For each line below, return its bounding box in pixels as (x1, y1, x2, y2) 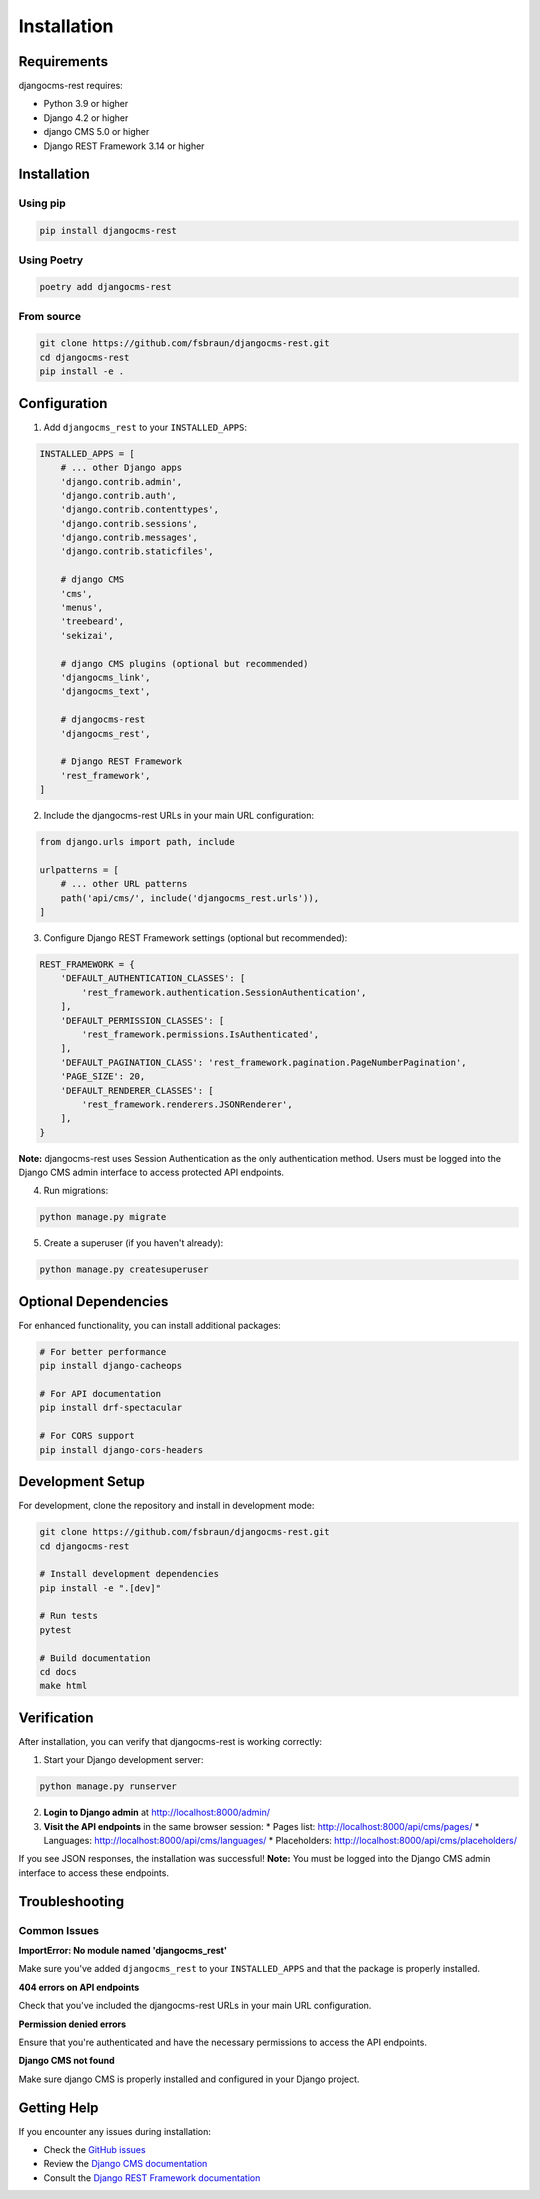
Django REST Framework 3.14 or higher (43, 140, 205, 152)
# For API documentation (39, 1388, 162, 1400)
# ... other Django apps (60, 462, 183, 474)
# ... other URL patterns (60, 878, 188, 890)
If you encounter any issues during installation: (18, 2125, 212, 2137)
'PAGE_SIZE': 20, (60, 1071, 146, 1082)
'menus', (60, 602, 104, 614)
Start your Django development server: (43, 1754, 204, 1766)
